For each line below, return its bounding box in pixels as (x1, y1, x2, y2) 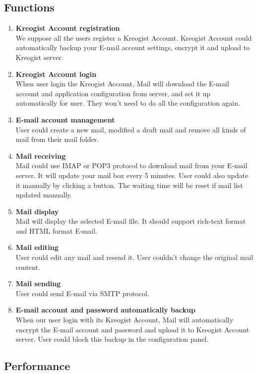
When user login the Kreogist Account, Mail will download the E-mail (15, 78, 229, 89)
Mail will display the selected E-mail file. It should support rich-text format (15, 216, 246, 226)
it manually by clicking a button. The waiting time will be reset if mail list (15, 180, 243, 190)
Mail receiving (15, 150, 66, 161)
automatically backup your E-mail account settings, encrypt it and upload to (15, 42, 250, 53)
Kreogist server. (15, 52, 64, 62)
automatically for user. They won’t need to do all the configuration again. (15, 98, 240, 108)
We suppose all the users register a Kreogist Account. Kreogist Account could (15, 32, 252, 43)
